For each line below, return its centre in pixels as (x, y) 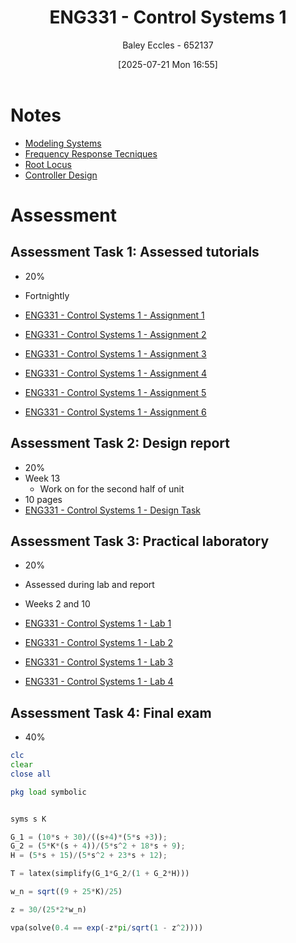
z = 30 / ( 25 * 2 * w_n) (48, 909)
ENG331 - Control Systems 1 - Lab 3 (99, 662)
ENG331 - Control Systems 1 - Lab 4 (99, 682)
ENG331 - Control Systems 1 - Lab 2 (99, 643)
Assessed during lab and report (89, 585)
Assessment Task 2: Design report (120, 443)
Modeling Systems (63, 143)
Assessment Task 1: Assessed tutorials (135, 252)
